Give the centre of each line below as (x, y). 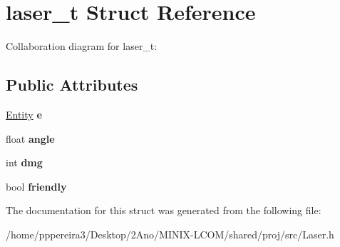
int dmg (24, 162)
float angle (30, 138)
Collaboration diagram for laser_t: (82, 46)
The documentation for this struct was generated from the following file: (164, 210)
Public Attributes (72, 85)
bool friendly (36, 186)
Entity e (24, 114)
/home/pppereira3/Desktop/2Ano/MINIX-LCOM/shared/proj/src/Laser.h (170, 234)
